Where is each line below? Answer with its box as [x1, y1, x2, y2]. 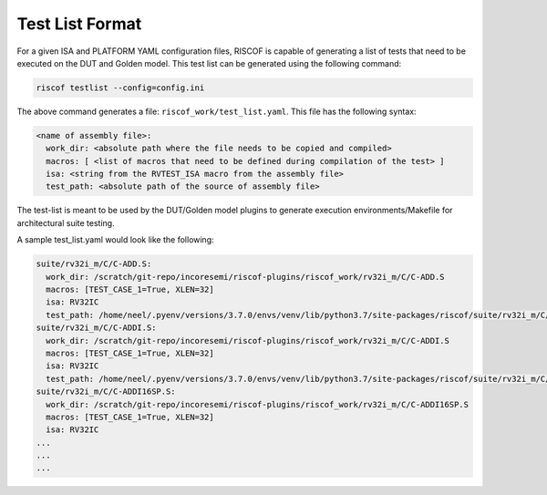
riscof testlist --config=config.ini [36, 82, 205, 93]
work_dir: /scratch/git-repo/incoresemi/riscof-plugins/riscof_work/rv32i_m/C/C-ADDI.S [46, 335, 450, 345]
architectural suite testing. [16, 217, 115, 228]
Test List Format [16, 14, 142, 34]
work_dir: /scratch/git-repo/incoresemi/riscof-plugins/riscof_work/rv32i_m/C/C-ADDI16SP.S [46, 399, 470, 409]
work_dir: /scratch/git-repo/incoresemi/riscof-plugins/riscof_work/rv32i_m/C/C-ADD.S [46, 272, 446, 282]
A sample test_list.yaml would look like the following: [16, 234, 214, 245]
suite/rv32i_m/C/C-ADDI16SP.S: [36, 387, 177, 397]
